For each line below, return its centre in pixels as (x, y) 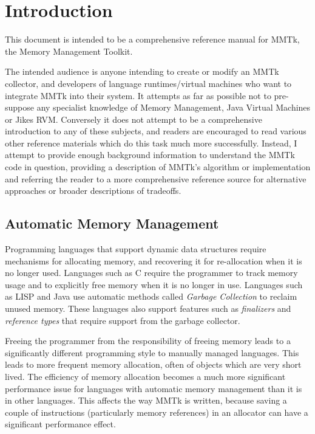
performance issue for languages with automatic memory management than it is (154, 388)
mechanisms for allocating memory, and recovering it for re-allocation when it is (154, 260)
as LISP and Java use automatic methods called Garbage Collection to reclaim (151, 296)
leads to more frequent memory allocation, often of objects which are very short (153, 364)
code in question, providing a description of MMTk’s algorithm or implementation (158, 167)
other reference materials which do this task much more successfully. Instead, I (151, 143)
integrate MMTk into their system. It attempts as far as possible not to (138, 95)
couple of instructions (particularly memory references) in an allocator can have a (157, 412)
